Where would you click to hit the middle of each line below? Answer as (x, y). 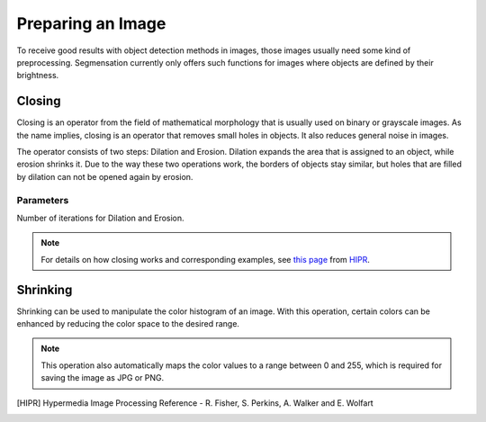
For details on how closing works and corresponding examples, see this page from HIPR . (206, 259)
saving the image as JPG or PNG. (103, 378)
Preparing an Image (91, 23)
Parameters (43, 200)
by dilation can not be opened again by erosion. (105, 176)
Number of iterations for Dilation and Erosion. (100, 218)
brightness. (38, 76)
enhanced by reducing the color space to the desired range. (128, 324)
